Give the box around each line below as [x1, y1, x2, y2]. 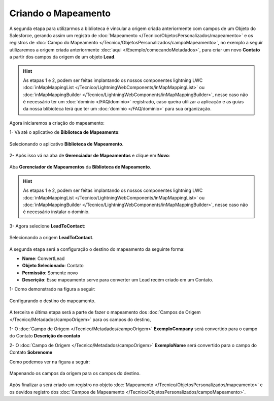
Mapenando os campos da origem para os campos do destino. [9, 370, 141, 376]
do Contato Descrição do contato [9, 333, 81, 339]
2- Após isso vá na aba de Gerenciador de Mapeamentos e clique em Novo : [9, 153, 170, 159]
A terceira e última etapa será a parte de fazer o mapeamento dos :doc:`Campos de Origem [9, 309, 201, 316]
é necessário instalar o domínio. [23, 209, 90, 215]
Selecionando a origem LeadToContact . [9, 235, 94, 241]
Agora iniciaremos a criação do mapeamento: [9, 120, 105, 126]
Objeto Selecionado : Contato [22, 263, 84, 269]
